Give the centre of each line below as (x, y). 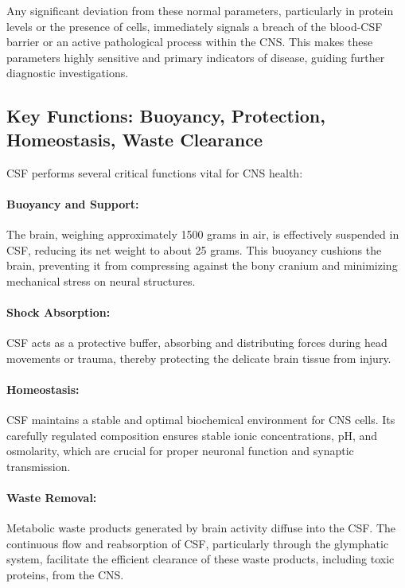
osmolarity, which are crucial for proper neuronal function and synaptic (180, 451)
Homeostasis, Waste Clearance (134, 139)
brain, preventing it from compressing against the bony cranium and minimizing (202, 265)
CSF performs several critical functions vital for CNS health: (155, 172)
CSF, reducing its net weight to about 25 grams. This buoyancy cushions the (194, 249)
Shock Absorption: (58, 312)
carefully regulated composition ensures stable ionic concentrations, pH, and (192, 435)
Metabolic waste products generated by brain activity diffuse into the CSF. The (201, 528)
